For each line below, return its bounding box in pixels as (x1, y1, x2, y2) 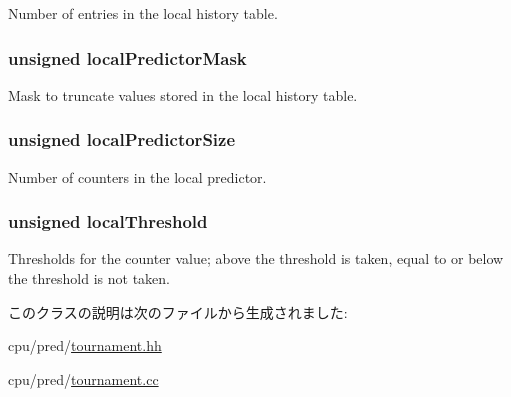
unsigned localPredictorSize (8, 127, 236, 152)
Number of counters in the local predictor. (8, 166, 267, 187)
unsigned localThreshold (8, 209, 208, 234)
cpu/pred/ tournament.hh (8, 335, 162, 356)
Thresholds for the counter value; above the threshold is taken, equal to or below (8, 248, 504, 269)
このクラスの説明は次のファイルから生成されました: (8, 301, 348, 322)
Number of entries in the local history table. (8, 3, 278, 23)
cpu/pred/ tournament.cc (8, 368, 159, 389)
